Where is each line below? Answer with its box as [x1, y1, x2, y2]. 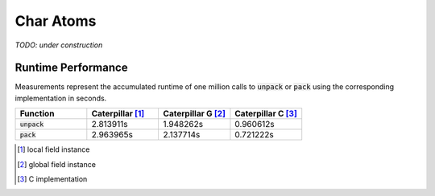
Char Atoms [14, 12, 97, 30]
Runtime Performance [14, 61, 128, 75]
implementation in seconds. [14, 93, 107, 103]
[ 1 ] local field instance [17, 145, 90, 154]
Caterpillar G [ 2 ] [163, 108, 226, 120]
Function [19, 108, 55, 120]
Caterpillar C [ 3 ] [234, 108, 297, 120]
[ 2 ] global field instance [17, 159, 97, 169]
